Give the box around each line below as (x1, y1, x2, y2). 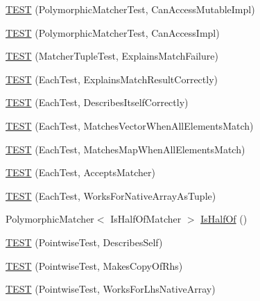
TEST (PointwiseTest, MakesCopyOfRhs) (6, 258, 183, 273)
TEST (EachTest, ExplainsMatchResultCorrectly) (6, 71, 218, 86)
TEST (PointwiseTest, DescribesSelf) (6, 234, 163, 249)
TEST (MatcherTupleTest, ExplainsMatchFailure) (6, 49, 218, 63)
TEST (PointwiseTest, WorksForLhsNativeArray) (6, 282, 216, 296)
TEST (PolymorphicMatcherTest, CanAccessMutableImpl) (6, 2, 255, 16)
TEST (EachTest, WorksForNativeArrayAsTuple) (6, 188, 216, 203)
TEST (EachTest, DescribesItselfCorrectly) (6, 95, 189, 110)
